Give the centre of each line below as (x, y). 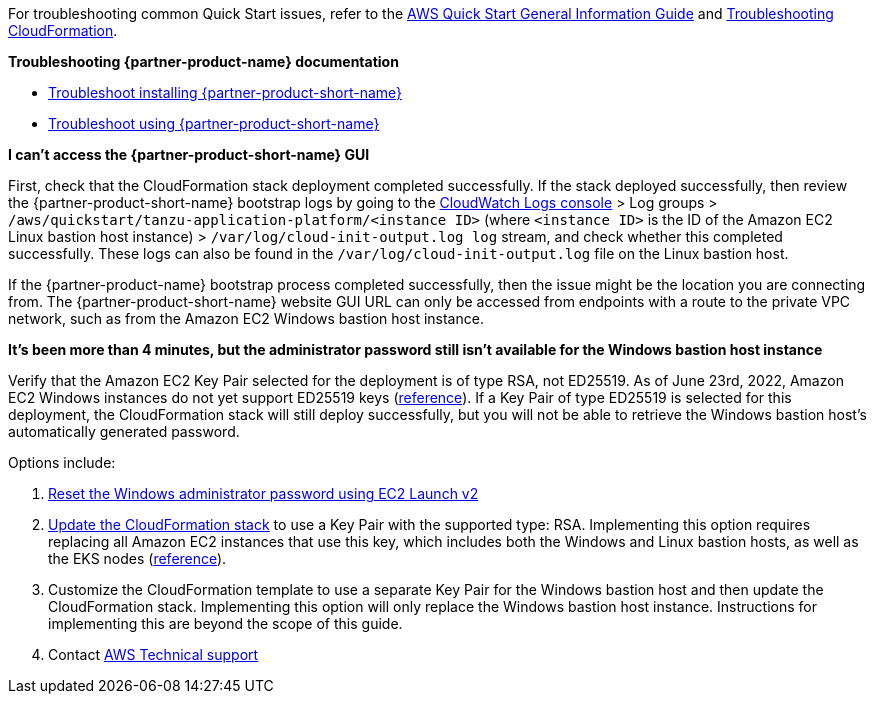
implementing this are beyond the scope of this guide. (225, 623)
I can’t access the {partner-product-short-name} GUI (189, 154)
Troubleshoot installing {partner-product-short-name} (225, 92)
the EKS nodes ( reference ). (137, 558)
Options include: (62, 462)
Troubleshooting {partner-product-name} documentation (203, 61)
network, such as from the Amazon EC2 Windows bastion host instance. (246, 318)
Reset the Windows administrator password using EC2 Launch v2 (263, 493)
